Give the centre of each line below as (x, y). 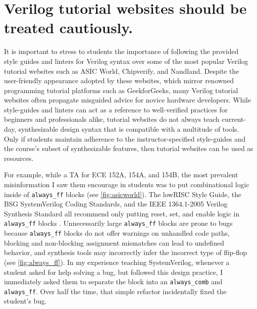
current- (234, 119)
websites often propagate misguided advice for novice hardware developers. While (128, 100)
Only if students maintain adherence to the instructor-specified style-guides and (125, 138)
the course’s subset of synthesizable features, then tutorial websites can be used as (129, 148)
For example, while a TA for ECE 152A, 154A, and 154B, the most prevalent (121, 175)
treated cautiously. (69, 27)
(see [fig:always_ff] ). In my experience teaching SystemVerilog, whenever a (117, 262)
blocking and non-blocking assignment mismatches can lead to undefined (114, 242)
